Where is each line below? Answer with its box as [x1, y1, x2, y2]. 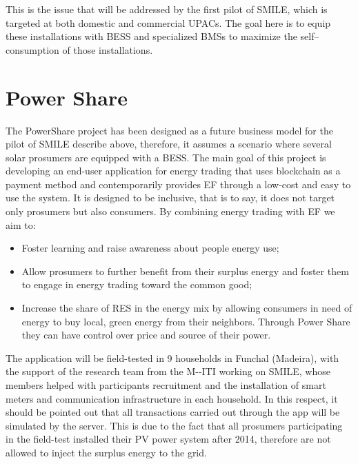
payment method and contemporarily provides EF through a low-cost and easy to [6, 176, 351, 191]
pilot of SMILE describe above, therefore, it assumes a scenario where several [6, 137, 332, 151]
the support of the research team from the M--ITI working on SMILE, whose [6, 364, 330, 379]
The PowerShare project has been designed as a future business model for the [6, 123, 333, 137]
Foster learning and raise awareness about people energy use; [21, 241, 279, 255]
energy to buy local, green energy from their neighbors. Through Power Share [21, 314, 350, 328]
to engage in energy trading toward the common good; [21, 277, 252, 292]
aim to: [6, 217, 36, 232]
